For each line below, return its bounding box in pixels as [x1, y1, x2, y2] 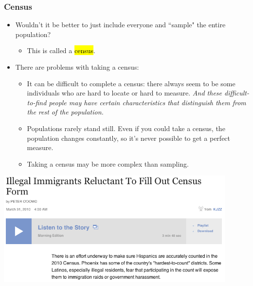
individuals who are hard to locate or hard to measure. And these [27, 88, 222, 98]
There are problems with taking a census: [15, 62, 139, 72]
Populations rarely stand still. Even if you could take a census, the [27, 123, 225, 133]
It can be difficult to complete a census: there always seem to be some [27, 78, 235, 88]
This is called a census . [27, 45, 95, 56]
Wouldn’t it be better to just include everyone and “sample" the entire [15, 19, 226, 30]
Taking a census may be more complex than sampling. [27, 158, 189, 169]
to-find [27, 97, 47, 107]
